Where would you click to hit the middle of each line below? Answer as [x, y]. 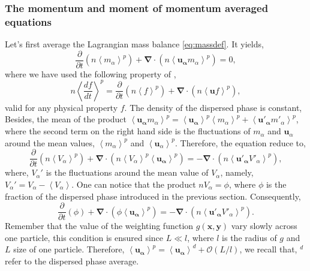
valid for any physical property [61, 107]
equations [28, 21]
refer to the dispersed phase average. [72, 261]
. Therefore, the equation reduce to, [240, 142]
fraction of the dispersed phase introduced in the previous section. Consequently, [153, 196]
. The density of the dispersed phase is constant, [213, 107]
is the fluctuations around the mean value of [127, 172]
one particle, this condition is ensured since [84, 237]
